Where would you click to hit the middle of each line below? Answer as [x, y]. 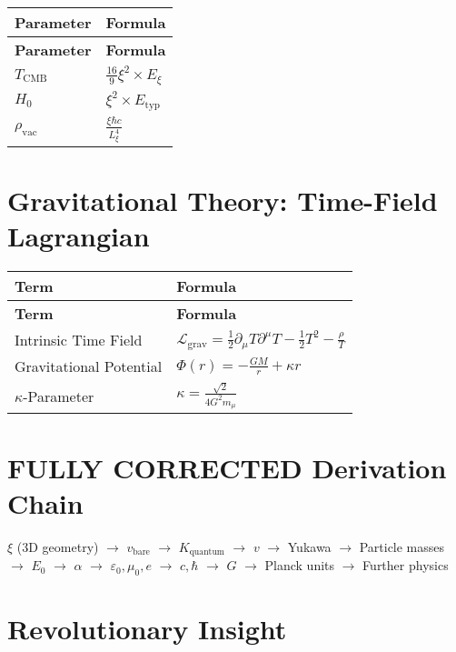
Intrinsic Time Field [79, 340]
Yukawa [309, 546]
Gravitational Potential [89, 366]
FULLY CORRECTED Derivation [227, 467]
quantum [207, 552]
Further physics [406, 565]
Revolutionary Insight [147, 629]
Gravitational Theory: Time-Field [223, 200]
